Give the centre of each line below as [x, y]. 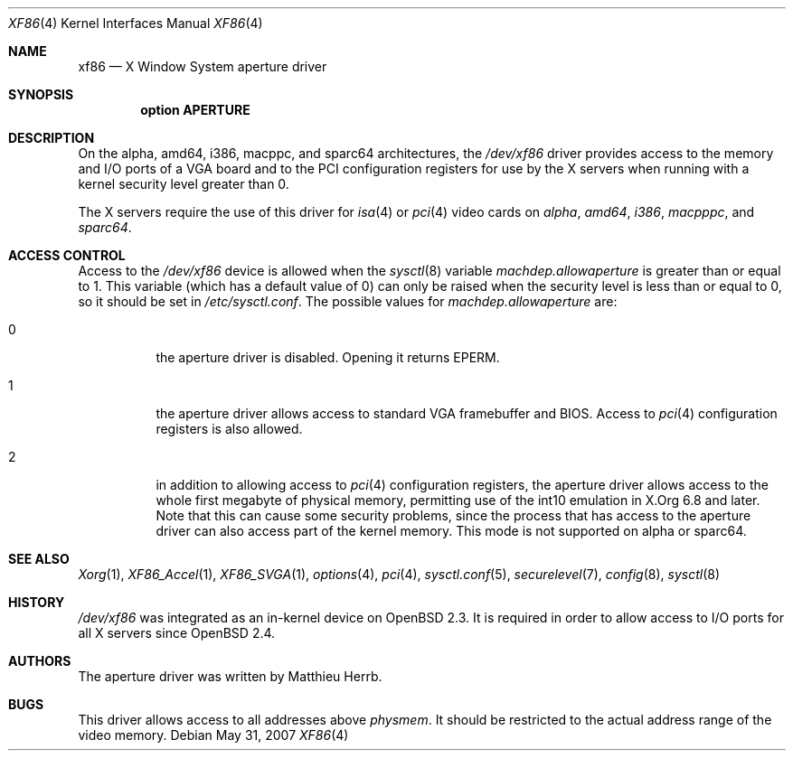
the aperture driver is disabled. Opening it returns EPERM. [328, 357]
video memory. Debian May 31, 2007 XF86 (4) [213, 735]
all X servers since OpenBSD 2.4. [177, 633]
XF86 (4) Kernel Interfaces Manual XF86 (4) [136, 23]
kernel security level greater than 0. [184, 184]
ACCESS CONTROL [67, 255]
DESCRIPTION [52, 138]
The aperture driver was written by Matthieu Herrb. [230, 676]
